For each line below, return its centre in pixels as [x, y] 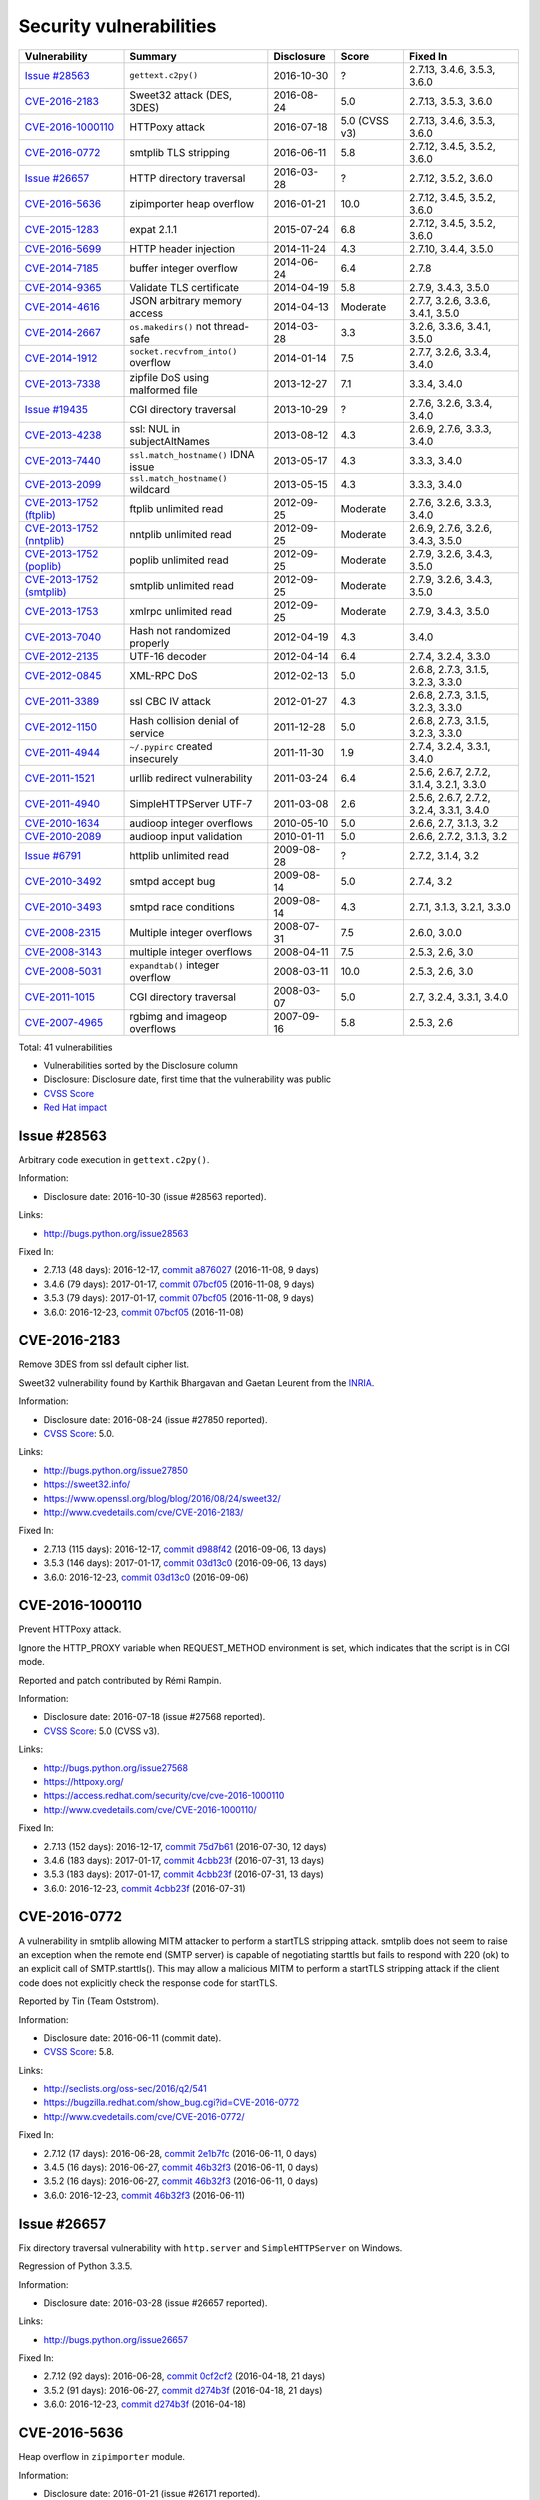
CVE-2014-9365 [63, 287]
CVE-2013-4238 [63, 435]
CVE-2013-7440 [63, 460]
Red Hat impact [75, 1107]
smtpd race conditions [182, 907]
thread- [231, 326]
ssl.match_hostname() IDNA [192, 454]
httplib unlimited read [179, 855]
